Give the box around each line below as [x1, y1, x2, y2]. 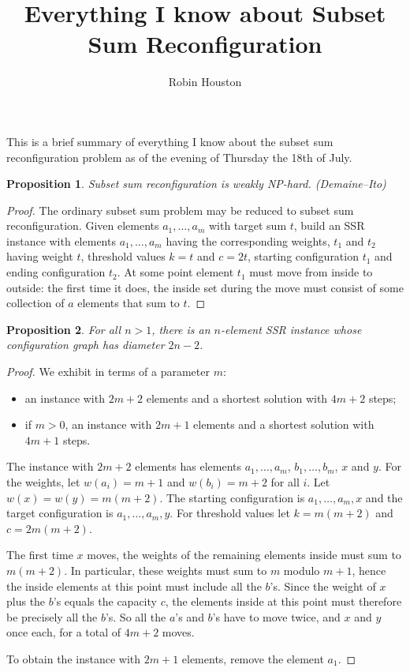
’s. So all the [105, 608, 166, 625]
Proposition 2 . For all [6, 321, 121, 337]
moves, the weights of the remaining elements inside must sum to [87, 546, 401, 563]
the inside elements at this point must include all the [6, 577, 262, 594]
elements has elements [135, 458, 242, 475]
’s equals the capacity [53, 593, 157, 610]
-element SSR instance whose [220, 321, 362, 337]
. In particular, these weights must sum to [64, 561, 267, 578]
